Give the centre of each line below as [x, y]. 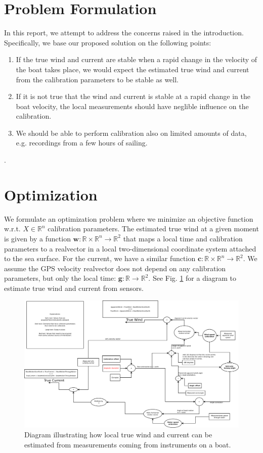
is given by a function [37, 238]
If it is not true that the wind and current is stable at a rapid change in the [133, 96]
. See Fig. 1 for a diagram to [192, 278]
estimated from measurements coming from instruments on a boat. [128, 444]
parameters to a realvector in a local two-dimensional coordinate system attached [130, 248]
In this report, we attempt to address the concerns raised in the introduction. [124, 33]
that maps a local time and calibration [183, 238]
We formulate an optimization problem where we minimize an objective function [129, 218]
